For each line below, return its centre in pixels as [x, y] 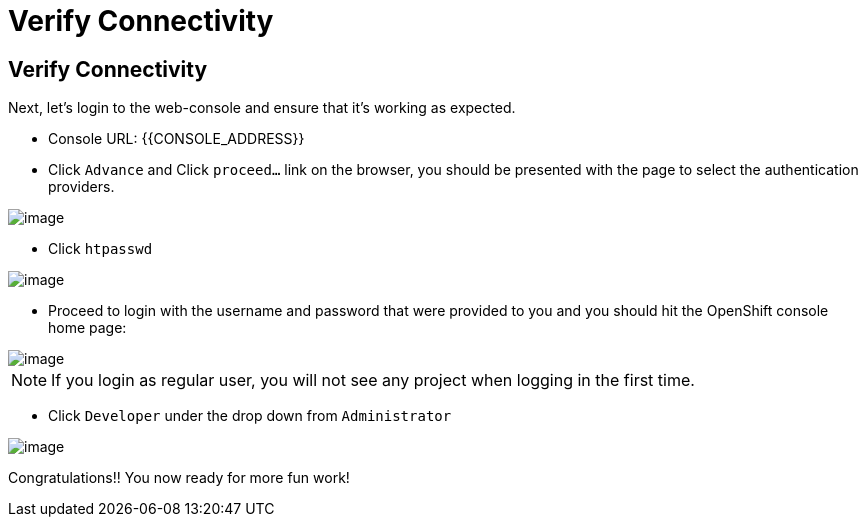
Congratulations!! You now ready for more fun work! [179, 478]
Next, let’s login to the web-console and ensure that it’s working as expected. [262, 108]
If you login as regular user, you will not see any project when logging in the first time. [373, 380]
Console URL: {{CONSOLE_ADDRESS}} [176, 139]
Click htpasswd [100, 249]
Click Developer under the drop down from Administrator [250, 416]
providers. [81, 187]
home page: [87, 328]
